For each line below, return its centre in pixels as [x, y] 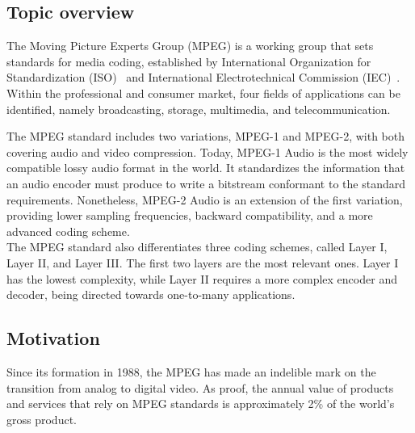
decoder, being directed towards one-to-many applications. [151, 294]
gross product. [42, 419]
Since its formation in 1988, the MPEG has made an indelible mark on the [191, 371]
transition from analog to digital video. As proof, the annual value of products [200, 387]
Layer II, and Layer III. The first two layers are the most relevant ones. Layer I [203, 262]
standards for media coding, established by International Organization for [189, 61]
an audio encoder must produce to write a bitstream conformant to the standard [206, 183]
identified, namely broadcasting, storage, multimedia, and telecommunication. [199, 109]
